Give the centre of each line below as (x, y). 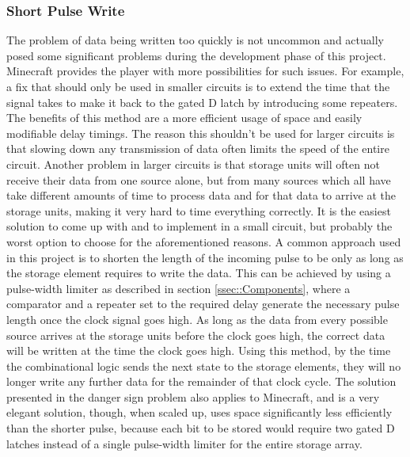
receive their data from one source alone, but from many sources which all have (199, 179)
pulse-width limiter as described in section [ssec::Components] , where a (178, 288)
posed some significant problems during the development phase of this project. (196, 55)
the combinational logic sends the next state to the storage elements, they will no (204, 366)
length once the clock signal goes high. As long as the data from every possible (197, 319)
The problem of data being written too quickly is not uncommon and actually (195, 40)
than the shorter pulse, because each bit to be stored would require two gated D (201, 428)
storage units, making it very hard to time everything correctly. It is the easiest (199, 210)
